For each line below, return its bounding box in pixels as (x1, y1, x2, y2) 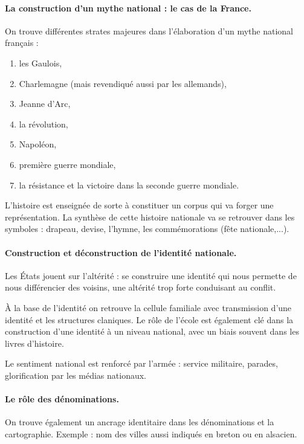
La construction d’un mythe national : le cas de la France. (5, 1, 251, 14)
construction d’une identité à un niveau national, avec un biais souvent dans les (5, 325, 299, 338)
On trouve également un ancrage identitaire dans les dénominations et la (5, 416, 274, 428)
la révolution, (19, 117, 68, 130)
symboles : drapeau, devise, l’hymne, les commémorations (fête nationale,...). (5, 222, 289, 235)
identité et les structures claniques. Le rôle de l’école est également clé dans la (5, 313, 294, 326)
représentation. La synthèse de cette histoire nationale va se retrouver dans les (5, 210, 295, 223)
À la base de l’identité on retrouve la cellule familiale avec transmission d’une (5, 301, 292, 314)
